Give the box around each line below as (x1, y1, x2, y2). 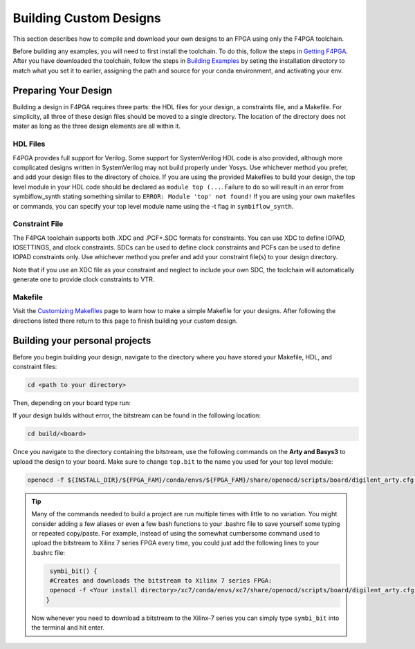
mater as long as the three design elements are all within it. (12, 122, 181, 131)
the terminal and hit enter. (31, 623, 105, 632)
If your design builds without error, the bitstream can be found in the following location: (12, 411, 261, 420)
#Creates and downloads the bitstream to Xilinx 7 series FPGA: (49, 577, 273, 585)
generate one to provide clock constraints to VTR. (12, 275, 155, 283)
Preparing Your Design (12, 84, 113, 96)
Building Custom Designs (12, 10, 162, 26)
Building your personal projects (12, 335, 151, 346)
